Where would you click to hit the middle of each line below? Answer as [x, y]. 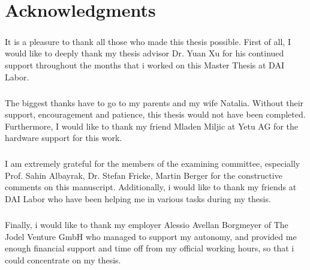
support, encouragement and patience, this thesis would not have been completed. [155, 114]
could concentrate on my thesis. [63, 259]
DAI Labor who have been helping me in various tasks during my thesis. [138, 199]
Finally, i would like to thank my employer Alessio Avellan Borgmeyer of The [147, 224]
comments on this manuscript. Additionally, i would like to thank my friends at [151, 187]
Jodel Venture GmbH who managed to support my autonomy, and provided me [151, 236]
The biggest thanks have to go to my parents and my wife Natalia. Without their [154, 102]
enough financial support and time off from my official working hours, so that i [150, 248]
